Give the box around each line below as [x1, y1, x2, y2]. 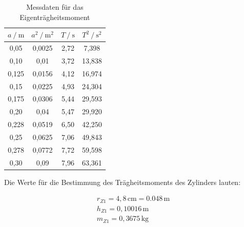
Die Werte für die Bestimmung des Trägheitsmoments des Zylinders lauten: [4, 176, 241, 187]
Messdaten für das [26, 2, 84, 12]
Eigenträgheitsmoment [19, 11, 90, 22]
